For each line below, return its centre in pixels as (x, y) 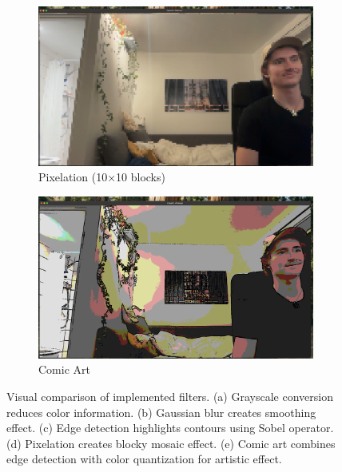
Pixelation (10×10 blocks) (102, 177)
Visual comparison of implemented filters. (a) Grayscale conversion (170, 397)
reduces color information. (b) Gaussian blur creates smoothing (161, 412)
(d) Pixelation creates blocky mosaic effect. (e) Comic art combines (171, 443)
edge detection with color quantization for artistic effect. (144, 459)
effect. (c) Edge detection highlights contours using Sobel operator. (170, 428)
